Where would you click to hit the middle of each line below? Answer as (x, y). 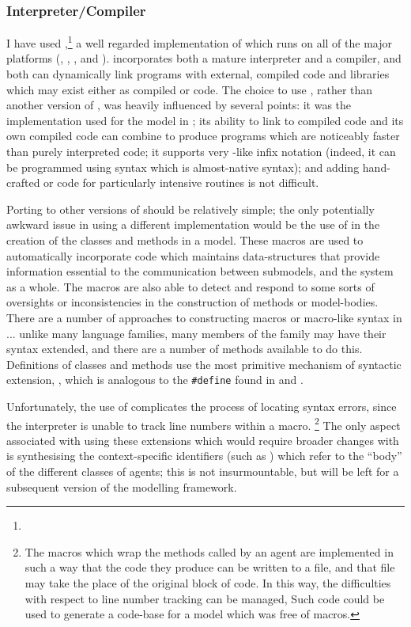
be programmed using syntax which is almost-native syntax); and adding (183, 167)
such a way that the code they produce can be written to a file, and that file (210, 567)
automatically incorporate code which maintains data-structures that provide (193, 255)
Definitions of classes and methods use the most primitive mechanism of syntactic (204, 364)
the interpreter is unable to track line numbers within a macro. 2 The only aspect (204, 424)
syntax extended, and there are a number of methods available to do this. (185, 349)
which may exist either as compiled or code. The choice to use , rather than (190, 89)
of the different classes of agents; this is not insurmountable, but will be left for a (203, 471)
